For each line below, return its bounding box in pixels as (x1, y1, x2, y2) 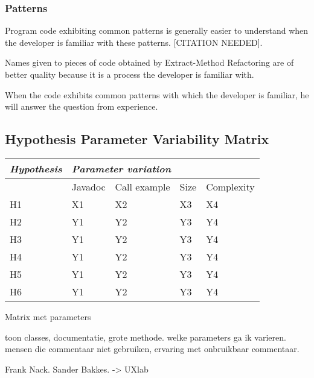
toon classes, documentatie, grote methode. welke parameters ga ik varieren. (5, 330, 286, 343)
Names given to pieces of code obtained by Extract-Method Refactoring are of (5, 56, 294, 69)
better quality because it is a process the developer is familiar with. (5, 68, 254, 80)
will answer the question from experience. (5, 100, 158, 113)
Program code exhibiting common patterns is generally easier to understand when (5, 24, 309, 37)
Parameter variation (71, 161, 171, 175)
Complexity (206, 179, 255, 194)
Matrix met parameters (5, 310, 91, 323)
